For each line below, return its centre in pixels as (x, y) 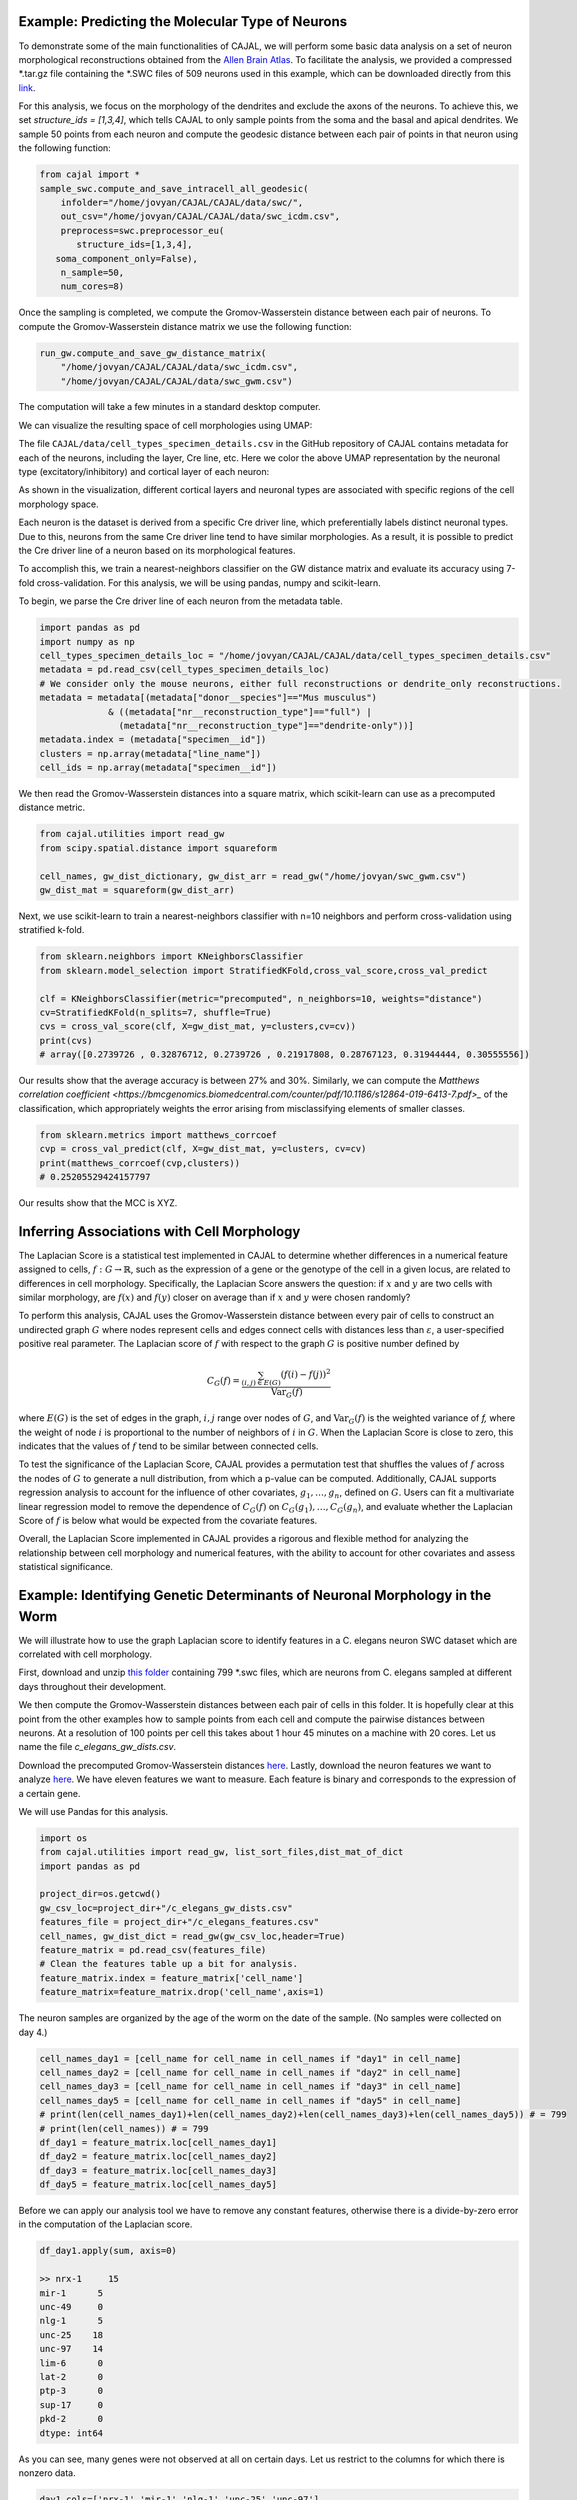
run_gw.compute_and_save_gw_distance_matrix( (153, 353)
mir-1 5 (71, 2293)
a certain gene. (49, 1793)
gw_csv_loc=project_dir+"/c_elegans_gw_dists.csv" (166, 1908)
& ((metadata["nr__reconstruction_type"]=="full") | (240, 711)
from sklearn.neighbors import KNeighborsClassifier (171, 956)
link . (27, 87)
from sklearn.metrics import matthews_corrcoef (158, 1134)
